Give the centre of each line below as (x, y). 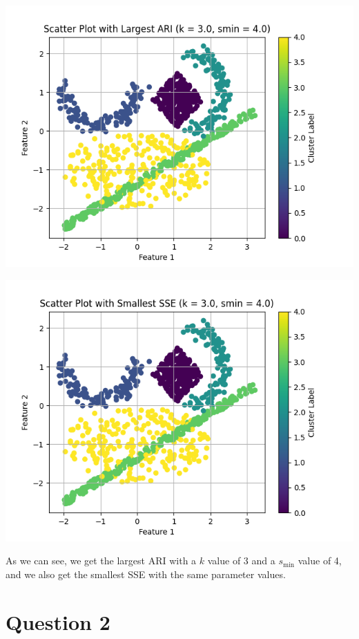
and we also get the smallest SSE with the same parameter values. (146, 574)
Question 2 (58, 621)
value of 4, (320, 561)
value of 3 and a (241, 561)
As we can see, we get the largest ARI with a (101, 561)
